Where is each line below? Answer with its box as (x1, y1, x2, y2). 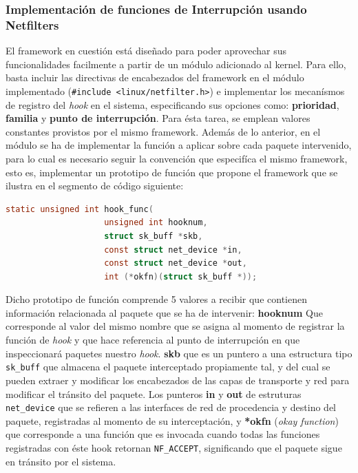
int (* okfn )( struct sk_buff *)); (104, 271, 257, 282)
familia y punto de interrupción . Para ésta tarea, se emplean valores (6, 111, 310, 125)
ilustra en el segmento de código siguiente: (6, 178, 184, 193)
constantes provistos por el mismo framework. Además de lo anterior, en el (6, 124, 321, 138)
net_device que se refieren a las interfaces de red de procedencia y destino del (6, 400, 336, 414)
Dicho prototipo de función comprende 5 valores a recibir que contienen (6, 292, 307, 306)
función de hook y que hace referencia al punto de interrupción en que (6, 333, 300, 347)
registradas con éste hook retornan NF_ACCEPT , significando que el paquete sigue (6, 440, 342, 454)
